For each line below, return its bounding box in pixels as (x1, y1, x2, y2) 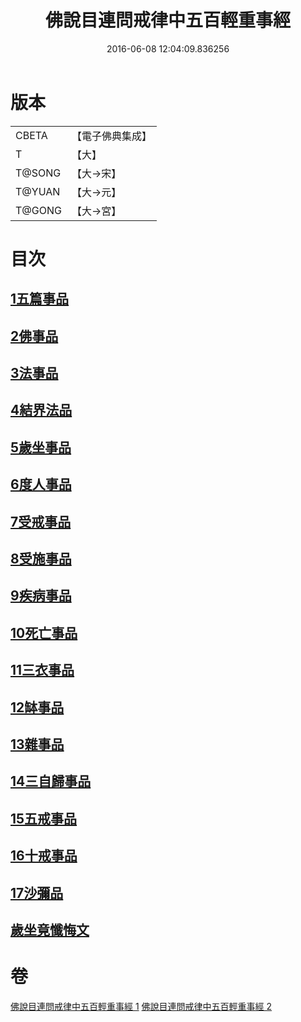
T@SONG (15, 166, 62, 180)
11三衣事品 (10, 662, 75, 679)
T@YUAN (15, 184, 61, 198)
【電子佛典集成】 (71, 129, 152, 143)
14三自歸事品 (10, 773, 92, 790)
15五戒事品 (10, 810, 78, 827)
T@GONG (15, 203, 62, 217)
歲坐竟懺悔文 (10, 921, 90, 938)
